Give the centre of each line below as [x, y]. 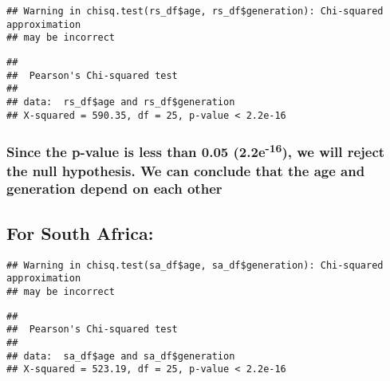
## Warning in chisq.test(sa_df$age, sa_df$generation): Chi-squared [195, 265]
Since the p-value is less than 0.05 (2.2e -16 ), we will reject [196, 151]
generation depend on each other [114, 189]
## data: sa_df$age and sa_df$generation [121, 356]
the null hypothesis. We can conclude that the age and [186, 170]
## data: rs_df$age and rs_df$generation [121, 102]
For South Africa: [80, 232]
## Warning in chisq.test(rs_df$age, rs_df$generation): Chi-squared [195, 11]
